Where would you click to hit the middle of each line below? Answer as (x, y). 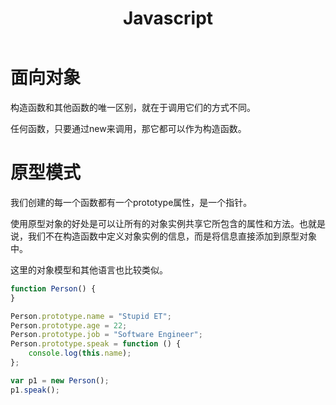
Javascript (168, 18)
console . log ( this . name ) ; (80, 353)
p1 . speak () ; (35, 390)
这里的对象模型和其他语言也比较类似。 (89, 269)
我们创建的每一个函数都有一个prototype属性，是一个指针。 (131, 202)
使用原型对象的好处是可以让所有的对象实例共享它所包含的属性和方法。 (155, 223)
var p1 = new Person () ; (60, 380)
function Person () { (53, 288)
